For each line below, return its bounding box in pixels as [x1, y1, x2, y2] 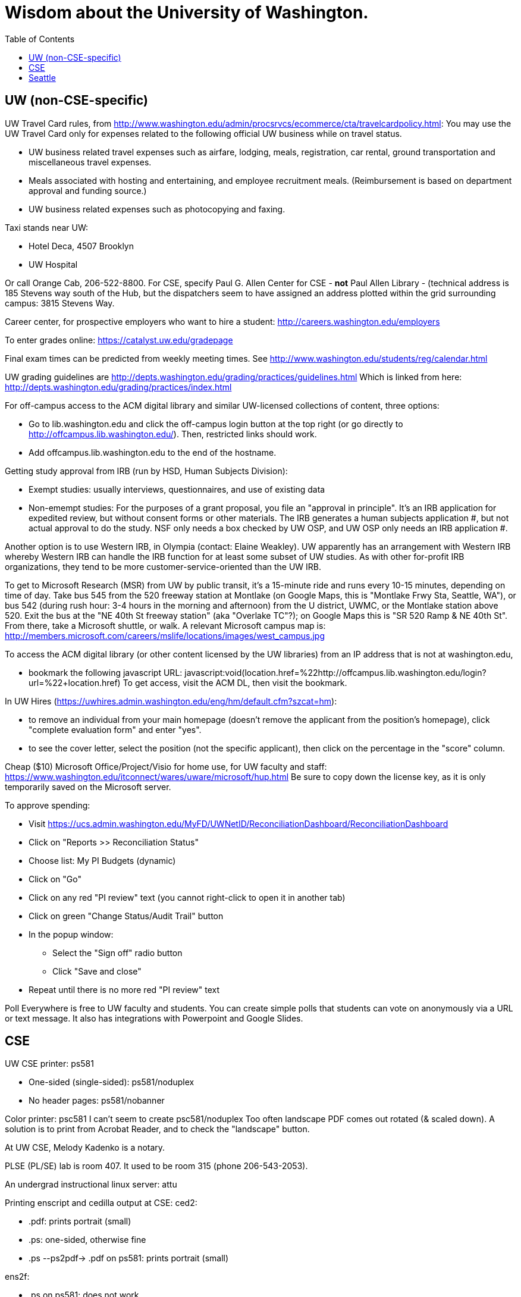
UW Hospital [29, 259, 78, 270]
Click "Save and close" [52, 966, 142, 976]
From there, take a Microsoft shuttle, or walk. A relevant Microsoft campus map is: [5, 620, 326, 631]
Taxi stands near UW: [5, 222, 89, 233]
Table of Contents [5, 33, 75, 44]
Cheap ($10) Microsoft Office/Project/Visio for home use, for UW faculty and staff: [5, 761, 327, 772]
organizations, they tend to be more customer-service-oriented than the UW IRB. [5, 561, 322, 572]
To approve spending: [5, 800, 90, 810]
